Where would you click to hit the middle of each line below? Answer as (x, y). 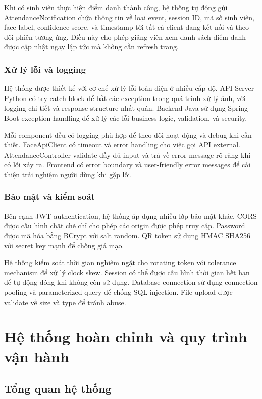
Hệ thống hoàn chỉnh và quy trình (126, 337)
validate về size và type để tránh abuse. (65, 302)
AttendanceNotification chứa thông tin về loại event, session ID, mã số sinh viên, (129, 17)
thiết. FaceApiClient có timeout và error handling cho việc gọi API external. (122, 145)
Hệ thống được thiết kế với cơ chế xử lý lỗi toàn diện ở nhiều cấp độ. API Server (129, 88)
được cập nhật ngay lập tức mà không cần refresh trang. (91, 47)
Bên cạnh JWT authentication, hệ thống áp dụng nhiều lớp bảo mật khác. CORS (130, 215)
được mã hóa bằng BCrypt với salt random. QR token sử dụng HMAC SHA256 (127, 235)
